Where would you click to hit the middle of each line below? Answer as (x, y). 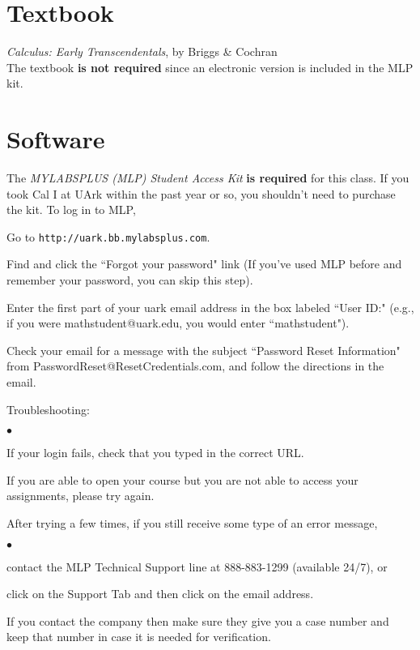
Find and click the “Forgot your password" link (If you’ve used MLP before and (204, 264)
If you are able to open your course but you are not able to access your (182, 479)
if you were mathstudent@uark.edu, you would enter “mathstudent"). (178, 323)
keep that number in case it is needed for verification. (139, 637)
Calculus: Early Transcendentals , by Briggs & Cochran (142, 51)
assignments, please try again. (81, 496)
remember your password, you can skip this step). (130, 280)
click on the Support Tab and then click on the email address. (160, 594)
